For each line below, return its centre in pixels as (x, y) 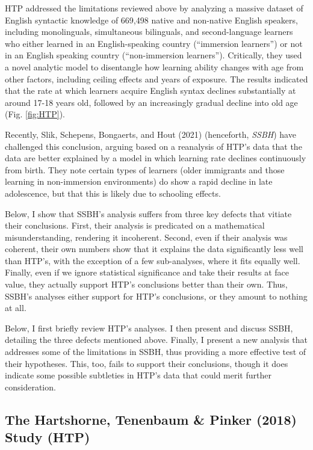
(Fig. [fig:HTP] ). (35, 114)
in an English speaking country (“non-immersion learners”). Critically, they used (153, 55)
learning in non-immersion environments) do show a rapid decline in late (139, 181)
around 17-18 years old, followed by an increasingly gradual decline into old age (151, 102)
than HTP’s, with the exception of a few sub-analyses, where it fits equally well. (153, 260)
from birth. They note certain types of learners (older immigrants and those (145, 169)
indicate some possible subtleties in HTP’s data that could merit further (138, 375)
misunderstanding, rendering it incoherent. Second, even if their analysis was (146, 237)
